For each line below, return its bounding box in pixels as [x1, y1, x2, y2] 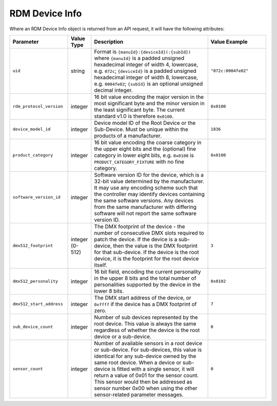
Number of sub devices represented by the [94, 314, 199, 321]
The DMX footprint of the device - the [94, 223, 185, 230]
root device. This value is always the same [94, 320, 197, 327]
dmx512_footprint [12, 243, 53, 248]
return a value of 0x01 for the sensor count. [94, 372, 199, 379]
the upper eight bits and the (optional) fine [94, 145, 196, 152]
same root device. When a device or [94, 359, 182, 366]
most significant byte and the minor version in [94, 100, 205, 107]
